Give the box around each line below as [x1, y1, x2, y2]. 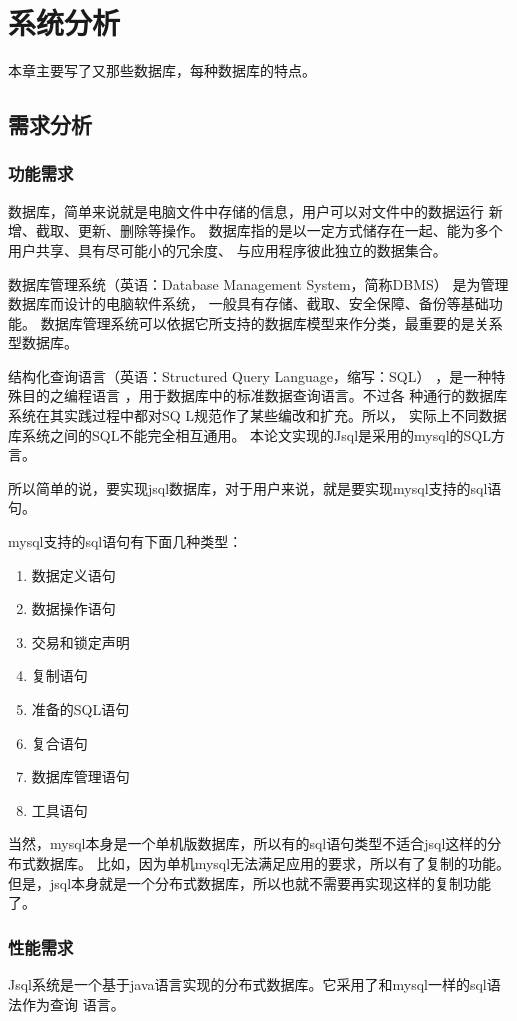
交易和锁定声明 [31, 631, 130, 652]
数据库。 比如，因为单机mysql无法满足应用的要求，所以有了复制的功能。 [35, 852, 511, 873]
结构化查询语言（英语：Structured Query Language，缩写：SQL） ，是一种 [8, 365, 492, 386]
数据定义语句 [31, 564, 116, 585]
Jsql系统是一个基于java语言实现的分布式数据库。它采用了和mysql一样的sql [8, 973, 487, 994]
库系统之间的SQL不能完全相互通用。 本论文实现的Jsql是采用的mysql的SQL [8, 424, 491, 445]
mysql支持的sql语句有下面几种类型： [8, 531, 243, 552]
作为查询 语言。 [21, 993, 125, 1014]
